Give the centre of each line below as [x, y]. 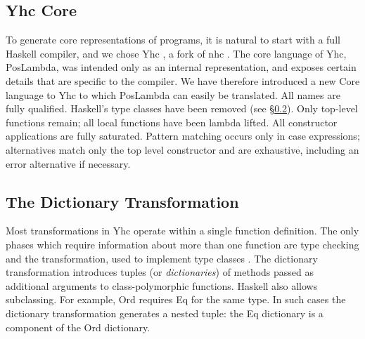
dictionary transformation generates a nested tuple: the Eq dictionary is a [165, 313]
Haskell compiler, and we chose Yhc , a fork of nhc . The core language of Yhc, [176, 53]
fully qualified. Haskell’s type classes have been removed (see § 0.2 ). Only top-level [182, 108]
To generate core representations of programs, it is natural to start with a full [173, 40]
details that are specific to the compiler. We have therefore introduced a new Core [183, 80]
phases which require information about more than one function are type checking [182, 244]
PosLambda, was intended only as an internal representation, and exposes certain [181, 67]
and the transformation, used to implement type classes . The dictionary [162, 258]
